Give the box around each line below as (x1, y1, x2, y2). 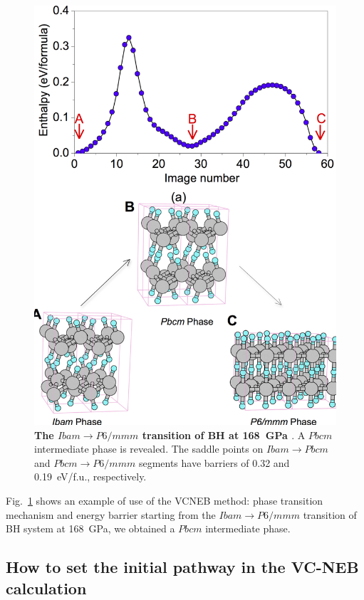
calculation (6, 577, 87, 599)
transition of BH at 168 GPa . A (142, 427, 306, 442)
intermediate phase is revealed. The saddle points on (34, 441, 264, 456)
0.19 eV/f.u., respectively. (34, 469, 147, 484)
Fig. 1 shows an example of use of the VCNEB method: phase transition (6, 493, 323, 508)
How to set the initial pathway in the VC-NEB (6, 556, 359, 578)
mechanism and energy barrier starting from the (6, 507, 216, 522)
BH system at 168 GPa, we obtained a (6, 521, 175, 536)
